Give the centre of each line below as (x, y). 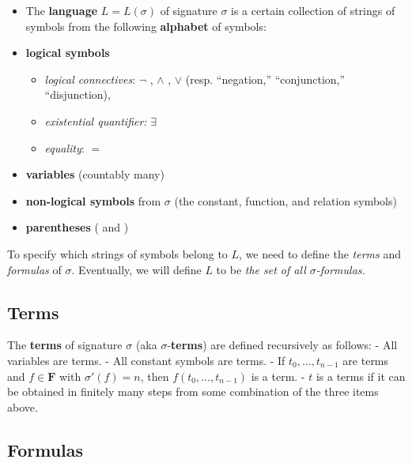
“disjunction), (77, 94)
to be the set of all (261, 269)
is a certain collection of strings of (313, 10)
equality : (64, 147)
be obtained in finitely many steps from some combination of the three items (193, 391)
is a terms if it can (361, 376)
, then (155, 376)
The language (62, 10)
